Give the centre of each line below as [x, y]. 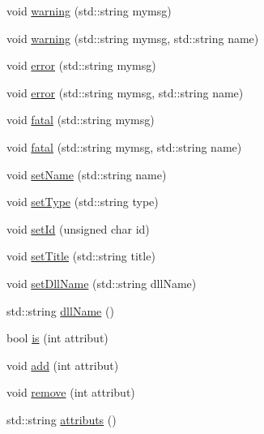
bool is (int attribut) [57, 338]
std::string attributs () [62, 419]
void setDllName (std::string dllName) [102, 283]
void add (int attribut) [63, 365]
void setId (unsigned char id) [78, 228]
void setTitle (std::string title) [81, 256]
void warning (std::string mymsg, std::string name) [133, 38]
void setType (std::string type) [83, 202]
